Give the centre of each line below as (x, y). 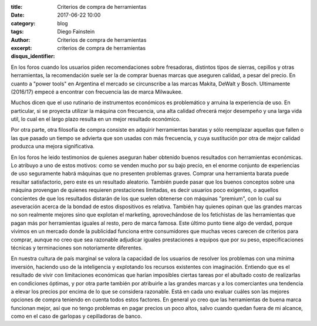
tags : (17, 32)
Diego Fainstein (76, 32)
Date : (18, 15)
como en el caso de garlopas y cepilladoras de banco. (76, 316)
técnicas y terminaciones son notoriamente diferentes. (77, 248)
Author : (21, 40)
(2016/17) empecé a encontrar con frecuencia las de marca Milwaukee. (97, 92)
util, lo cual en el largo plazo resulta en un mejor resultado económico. (96, 119)
